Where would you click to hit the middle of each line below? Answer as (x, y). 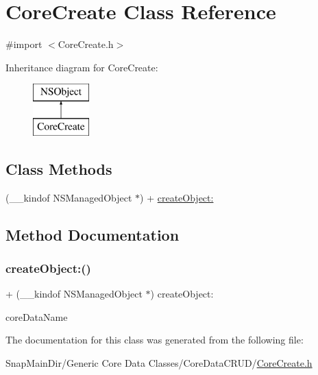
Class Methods (59, 168)
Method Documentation (93, 234)
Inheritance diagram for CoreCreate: (82, 67)
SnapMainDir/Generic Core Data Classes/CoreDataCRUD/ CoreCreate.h (159, 363)
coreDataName (37, 316)
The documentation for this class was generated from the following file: (155, 340)
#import (24, 44)
